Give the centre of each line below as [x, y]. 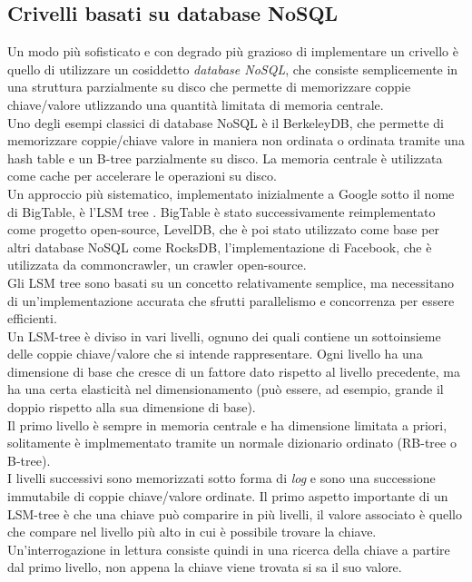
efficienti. [32, 318]
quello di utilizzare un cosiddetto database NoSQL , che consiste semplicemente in [233, 69]
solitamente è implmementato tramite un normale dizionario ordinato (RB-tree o [232, 443]
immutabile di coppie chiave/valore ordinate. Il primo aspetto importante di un [228, 496]
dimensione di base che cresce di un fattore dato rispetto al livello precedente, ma [234, 371]
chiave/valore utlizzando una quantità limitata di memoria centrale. [196, 104]
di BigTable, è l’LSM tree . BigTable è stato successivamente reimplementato [221, 211]
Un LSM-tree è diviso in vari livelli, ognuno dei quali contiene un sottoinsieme [224, 335]
